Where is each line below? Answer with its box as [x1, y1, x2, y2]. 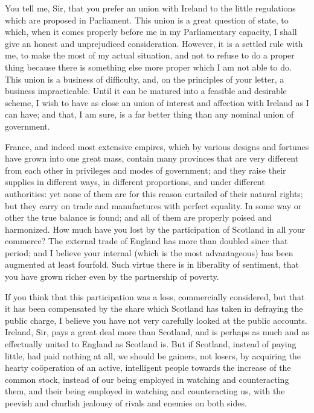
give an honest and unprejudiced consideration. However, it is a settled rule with [5, 37, 303, 49]
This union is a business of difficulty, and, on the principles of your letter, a [5, 72, 284, 85]
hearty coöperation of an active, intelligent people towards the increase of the [5, 361, 291, 374]
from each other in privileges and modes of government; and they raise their [5, 163, 286, 176]
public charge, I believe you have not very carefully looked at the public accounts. [5, 314, 307, 326]
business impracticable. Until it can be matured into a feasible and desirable [5, 84, 287, 97]
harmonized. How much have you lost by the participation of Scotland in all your [5, 222, 306, 235]
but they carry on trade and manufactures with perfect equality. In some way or [5, 199, 302, 212]
